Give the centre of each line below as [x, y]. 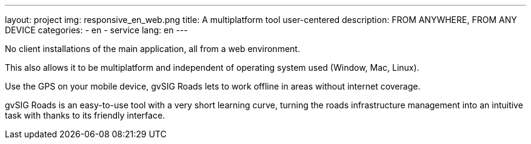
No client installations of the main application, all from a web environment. [152, 49]
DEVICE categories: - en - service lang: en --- [96, 30]
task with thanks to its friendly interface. [85, 115]
